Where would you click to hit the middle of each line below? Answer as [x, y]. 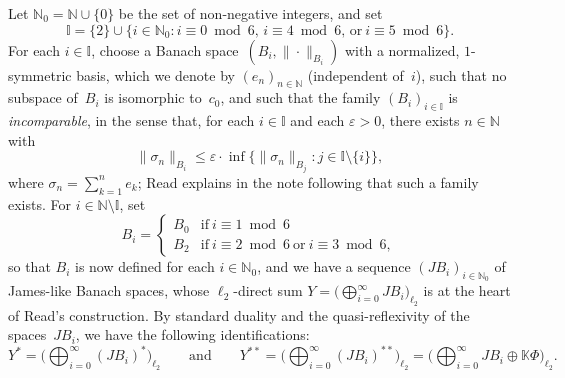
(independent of [355, 74]
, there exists [420, 120]
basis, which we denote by [155, 74]
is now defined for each [145, 266]
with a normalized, [402, 49]
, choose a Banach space [165, 49]
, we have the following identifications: [192, 334]
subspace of [43, 97]
